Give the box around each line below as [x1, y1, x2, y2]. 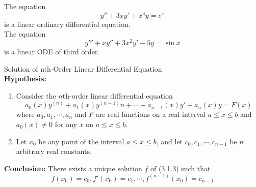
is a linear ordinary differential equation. [4, 18, 131, 29]
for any [55, 118, 77, 129]
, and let [156, 136, 183, 146]
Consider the [16, 90, 56, 101]
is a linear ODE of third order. [4, 46, 100, 56]
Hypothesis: [4, 73, 46, 84]
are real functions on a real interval [95, 109, 206, 119]
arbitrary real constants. [16, 146, 92, 157]
